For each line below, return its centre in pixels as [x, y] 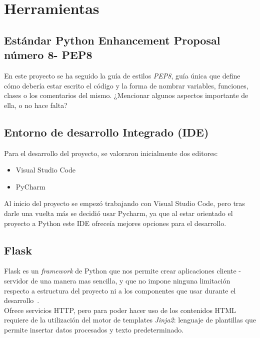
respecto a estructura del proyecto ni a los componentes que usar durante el [120, 290]
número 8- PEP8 [48, 55]
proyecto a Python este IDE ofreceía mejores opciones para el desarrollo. [115, 223]
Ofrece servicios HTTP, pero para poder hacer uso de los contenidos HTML [120, 310]
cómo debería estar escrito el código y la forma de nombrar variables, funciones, [126, 85]
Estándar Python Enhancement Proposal [112, 40]
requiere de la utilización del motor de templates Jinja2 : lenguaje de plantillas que [130, 320]
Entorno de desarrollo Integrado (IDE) [106, 132]
